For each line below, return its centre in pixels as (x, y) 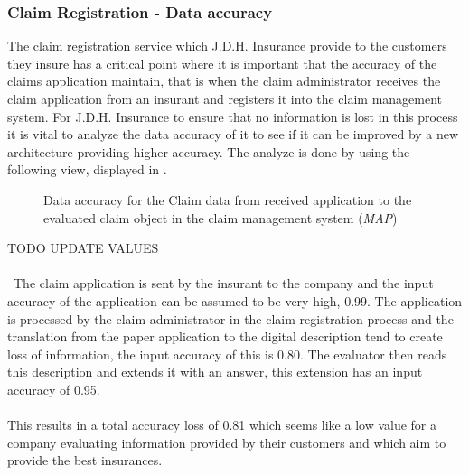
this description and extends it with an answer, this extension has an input (215, 372)
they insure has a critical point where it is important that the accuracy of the (222, 63)
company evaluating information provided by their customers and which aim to (227, 442)
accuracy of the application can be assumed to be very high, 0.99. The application (235, 300)
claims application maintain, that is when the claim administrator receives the (224, 81)
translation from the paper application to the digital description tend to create (225, 336)
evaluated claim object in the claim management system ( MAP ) (220, 217)
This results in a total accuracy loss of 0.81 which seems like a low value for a (222, 425)
